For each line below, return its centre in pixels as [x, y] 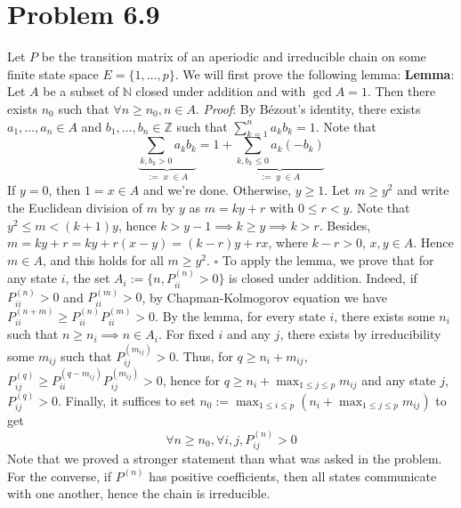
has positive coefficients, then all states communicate [293, 476]
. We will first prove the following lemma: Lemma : [315, 73]
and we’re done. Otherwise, [217, 190]
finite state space [53, 73]
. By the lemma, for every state [240, 315]
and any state [399, 379]
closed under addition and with [221, 91]
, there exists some [384, 315]
